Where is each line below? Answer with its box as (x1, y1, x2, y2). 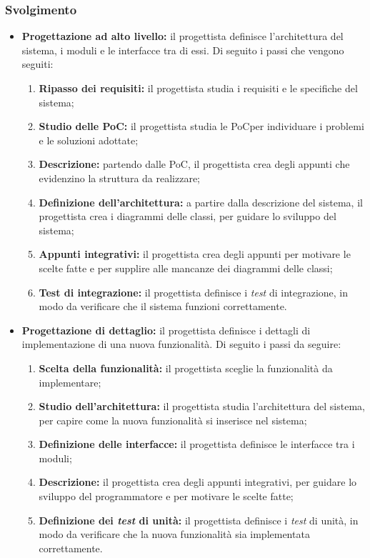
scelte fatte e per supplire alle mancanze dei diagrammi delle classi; (39, 260, 333, 275)
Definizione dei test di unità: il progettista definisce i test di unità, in (39, 512, 359, 527)
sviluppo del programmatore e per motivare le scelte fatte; (39, 489, 294, 504)
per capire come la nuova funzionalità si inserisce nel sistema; (39, 412, 307, 427)
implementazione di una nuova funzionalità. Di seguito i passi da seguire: (21, 337, 341, 352)
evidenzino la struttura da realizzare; (39, 170, 201, 185)
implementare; (39, 374, 101, 389)
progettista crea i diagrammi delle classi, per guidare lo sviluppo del (39, 209, 336, 224)
